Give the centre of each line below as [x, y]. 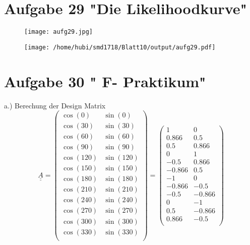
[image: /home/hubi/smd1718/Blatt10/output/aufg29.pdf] [120, 47]
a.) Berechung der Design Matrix [55, 105]
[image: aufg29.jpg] [59, 32]
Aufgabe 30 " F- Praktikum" [105, 81]
